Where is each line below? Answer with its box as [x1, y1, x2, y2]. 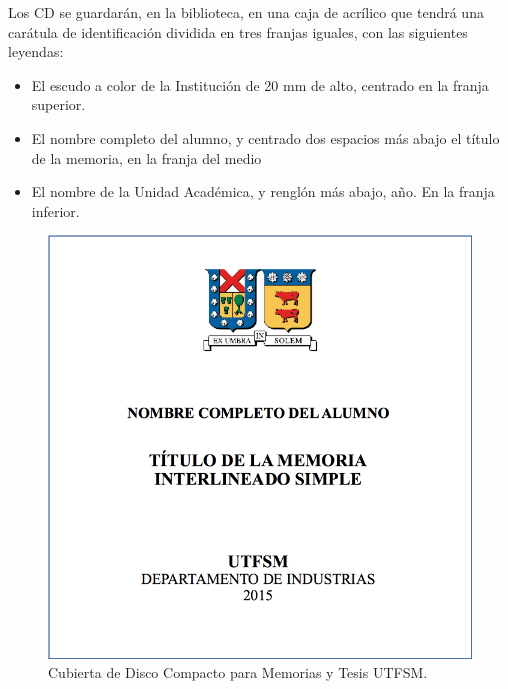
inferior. [31, 200, 80, 221]
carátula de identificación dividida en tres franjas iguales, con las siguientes [8, 21, 468, 42]
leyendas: [8, 41, 64, 62]
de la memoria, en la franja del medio [31, 147, 262, 168]
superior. [31, 94, 86, 115]
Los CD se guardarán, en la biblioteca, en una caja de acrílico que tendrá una [8, 2, 484, 22]
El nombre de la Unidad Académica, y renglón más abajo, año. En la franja [31, 181, 495, 202]
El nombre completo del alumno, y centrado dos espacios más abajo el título [31, 127, 500, 148]
